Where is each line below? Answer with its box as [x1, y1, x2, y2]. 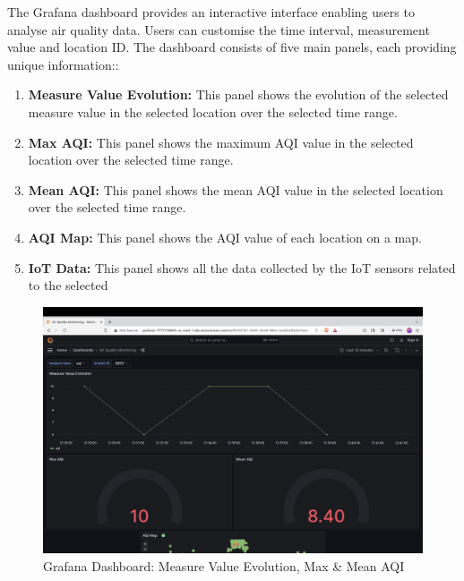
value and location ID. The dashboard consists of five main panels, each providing [7, 38, 457, 56]
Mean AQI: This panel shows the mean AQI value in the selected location [28, 180, 443, 199]
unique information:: [7, 55, 119, 73]
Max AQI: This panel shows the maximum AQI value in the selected [28, 132, 414, 151]
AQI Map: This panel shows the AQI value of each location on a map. [28, 227, 422, 246]
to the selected [28, 276, 108, 295]
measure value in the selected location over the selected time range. [28, 102, 398, 121]
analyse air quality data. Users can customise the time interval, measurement [7, 20, 430, 38]
